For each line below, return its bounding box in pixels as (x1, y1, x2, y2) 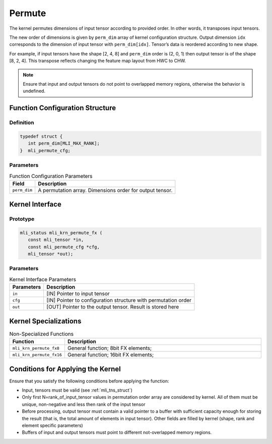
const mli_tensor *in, (28, 237, 84, 243)
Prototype (9, 216, 35, 223)
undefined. (23, 88, 45, 94)
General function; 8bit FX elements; (67, 345, 152, 352)
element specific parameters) (22, 422, 83, 428)
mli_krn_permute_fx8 (12, 345, 60, 351)
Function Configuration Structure (9, 104, 116, 112)
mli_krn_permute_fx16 (12, 352, 62, 357)
